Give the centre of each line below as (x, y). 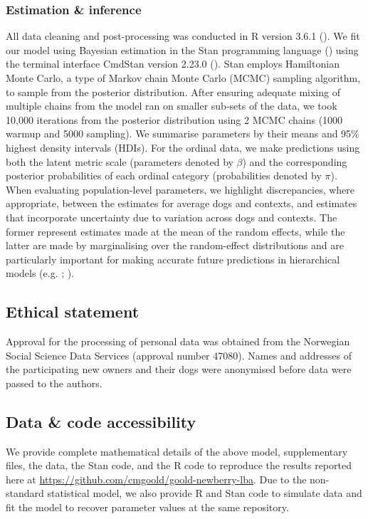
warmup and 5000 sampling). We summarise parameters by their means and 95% (183, 133)
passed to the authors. (54, 383)
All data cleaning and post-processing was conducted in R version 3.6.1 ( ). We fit (183, 36)
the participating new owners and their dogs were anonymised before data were (179, 369)
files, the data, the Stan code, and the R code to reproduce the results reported (179, 465)
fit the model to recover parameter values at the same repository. (147, 507)
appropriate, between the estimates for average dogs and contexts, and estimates (182, 203)
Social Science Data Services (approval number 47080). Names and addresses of (179, 355)
